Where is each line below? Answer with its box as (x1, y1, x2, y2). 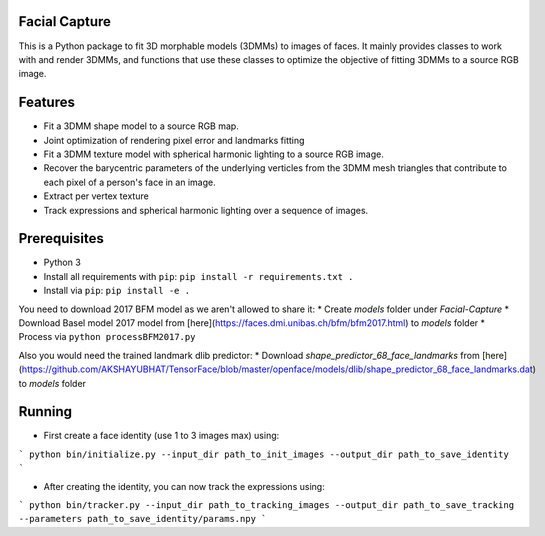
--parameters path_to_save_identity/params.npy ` (18, 513, 267, 525)
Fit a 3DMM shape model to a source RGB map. (43, 120, 239, 132)
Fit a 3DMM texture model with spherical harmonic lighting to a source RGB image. (43, 148, 384, 160)
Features (18, 94, 75, 111)
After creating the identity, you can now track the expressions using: (43, 480, 325, 492)
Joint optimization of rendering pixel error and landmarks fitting (43, 134, 305, 146)
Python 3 (43, 256, 82, 269)
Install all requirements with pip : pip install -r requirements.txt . (43, 270, 354, 282)
